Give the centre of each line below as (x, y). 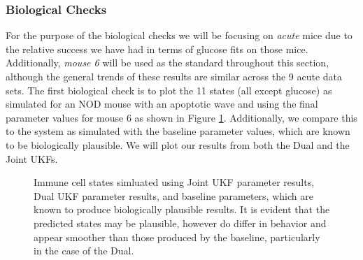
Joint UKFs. (32, 158)
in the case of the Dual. (84, 251)
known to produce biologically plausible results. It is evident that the (182, 209)
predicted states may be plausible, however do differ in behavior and (180, 223)
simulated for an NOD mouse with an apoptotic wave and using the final (162, 104)
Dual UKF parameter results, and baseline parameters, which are (173, 195)
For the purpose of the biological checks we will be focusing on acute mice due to (179, 35)
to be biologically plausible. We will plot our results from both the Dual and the (178, 144)
